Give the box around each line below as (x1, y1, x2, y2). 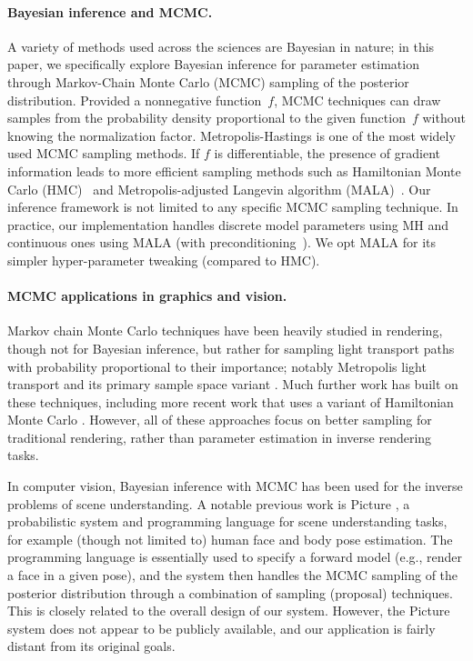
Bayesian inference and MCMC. (7, 2, 213, 21)
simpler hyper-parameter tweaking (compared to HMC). (7, 250, 320, 269)
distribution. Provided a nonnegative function (7, 90, 262, 109)
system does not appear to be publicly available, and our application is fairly (7, 618, 436, 637)
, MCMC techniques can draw (274, 90, 441, 109)
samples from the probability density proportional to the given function (7, 108, 406, 127)
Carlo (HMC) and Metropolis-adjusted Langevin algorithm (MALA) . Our (7, 179, 431, 198)
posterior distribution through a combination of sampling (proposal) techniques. (7, 583, 453, 602)
